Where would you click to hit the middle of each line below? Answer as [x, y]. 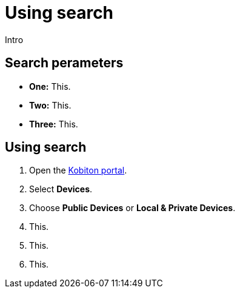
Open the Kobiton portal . [78, 170]
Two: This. [50, 105]
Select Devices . [61, 189]
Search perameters [64, 63]
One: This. [50, 86]
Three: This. [54, 124]
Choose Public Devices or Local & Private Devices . [132, 208]
